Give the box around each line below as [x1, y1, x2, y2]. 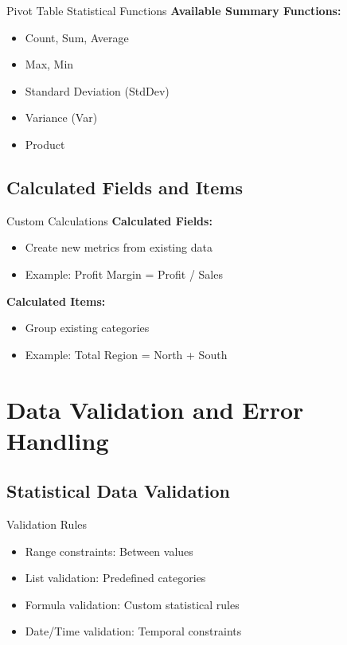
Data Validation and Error [6, 393, 304, 425]
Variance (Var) [25, 109, 98, 126]
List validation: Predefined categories [25, 569, 206, 586]
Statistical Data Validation [6, 479, 230, 503]
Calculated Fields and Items [6, 174, 243, 199]
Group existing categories [25, 319, 150, 336]
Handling [6, 424, 109, 456]
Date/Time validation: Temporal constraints [25, 623, 242, 639]
